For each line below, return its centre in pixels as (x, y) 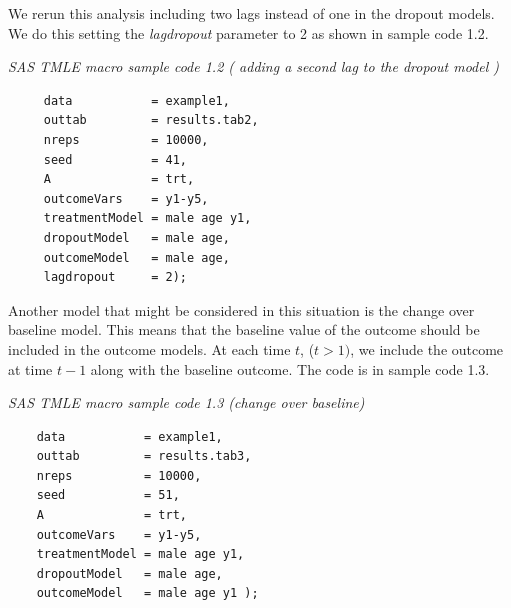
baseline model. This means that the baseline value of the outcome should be (244, 329)
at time (30, 368)
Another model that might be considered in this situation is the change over (241, 309)
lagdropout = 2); (115, 277)
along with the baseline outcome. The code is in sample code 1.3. (290, 368)
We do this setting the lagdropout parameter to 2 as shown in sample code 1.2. (248, 32)
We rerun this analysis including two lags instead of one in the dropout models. (251, 13)
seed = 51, (108, 495)
